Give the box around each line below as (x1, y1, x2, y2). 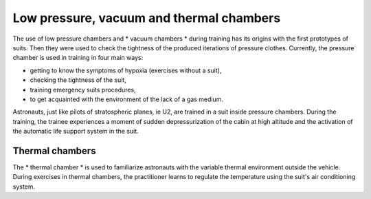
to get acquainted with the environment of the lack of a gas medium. (30, 95, 223, 103)
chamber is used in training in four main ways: (12, 54, 144, 62)
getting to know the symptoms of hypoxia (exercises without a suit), (30, 66, 222, 74)
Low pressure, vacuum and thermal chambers (12, 10, 281, 25)
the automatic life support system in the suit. (12, 127, 139, 136)
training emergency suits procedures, (30, 85, 137, 94)
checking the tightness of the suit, (30, 76, 126, 84)
